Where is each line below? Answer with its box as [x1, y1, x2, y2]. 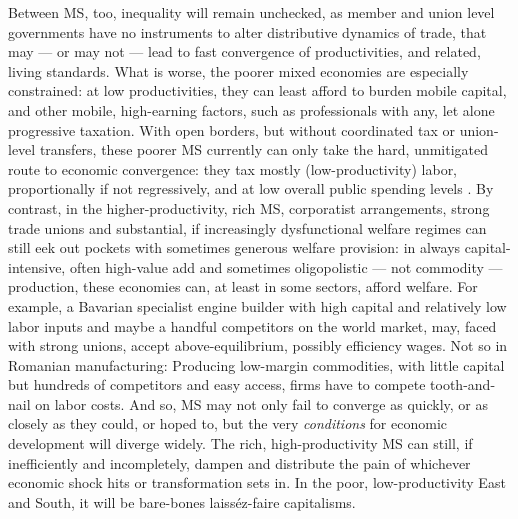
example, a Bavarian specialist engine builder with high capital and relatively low [8, 295, 507, 316]
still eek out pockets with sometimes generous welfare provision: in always [8, 237, 461, 258]
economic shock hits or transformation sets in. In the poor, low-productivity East [8, 472, 506, 493]
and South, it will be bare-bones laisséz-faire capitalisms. [8, 491, 356, 512]
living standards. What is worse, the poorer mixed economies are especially [8, 60, 469, 81]
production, [8, 276, 79, 297]
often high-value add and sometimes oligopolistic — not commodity [69, 256, 484, 277]
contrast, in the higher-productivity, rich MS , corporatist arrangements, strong [8, 197, 490, 218]
